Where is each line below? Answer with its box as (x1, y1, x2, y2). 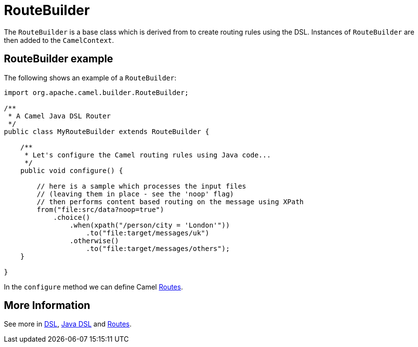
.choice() (53, 213, 91, 221)
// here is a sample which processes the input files (37, 182, 247, 190)
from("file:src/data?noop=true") (37, 205, 164, 213)
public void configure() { (20, 166, 123, 174)
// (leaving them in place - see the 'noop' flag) (37, 190, 234, 198)
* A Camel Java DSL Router (8, 112, 111, 120)
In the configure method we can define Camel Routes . (4, 282, 183, 291)
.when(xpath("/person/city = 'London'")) (69, 221, 230, 229)
